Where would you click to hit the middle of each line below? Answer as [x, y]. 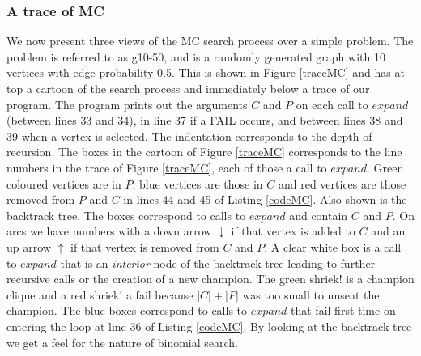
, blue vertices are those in [198, 183]
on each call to [332, 104]
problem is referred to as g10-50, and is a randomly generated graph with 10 [196, 56]
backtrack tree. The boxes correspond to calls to [126, 215]
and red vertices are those [342, 183]
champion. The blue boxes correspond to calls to [127, 310]
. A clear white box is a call [333, 246]
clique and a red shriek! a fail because [100, 294]
